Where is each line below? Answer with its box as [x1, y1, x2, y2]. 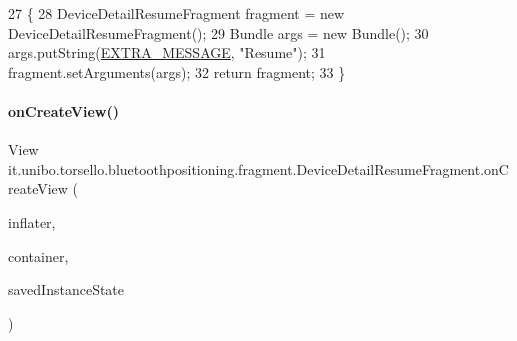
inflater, [8, 211, 56, 232]
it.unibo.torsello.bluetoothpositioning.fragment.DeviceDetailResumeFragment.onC [8, 158, 509, 179]
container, [8, 245, 69, 266]
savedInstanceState [8, 279, 125, 300]
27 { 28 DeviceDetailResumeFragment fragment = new [8, 3, 345, 23]
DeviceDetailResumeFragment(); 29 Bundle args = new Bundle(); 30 [8, 22, 429, 43]
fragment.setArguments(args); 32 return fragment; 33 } [8, 61, 346, 82]
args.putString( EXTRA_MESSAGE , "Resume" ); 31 [8, 42, 326, 63]
